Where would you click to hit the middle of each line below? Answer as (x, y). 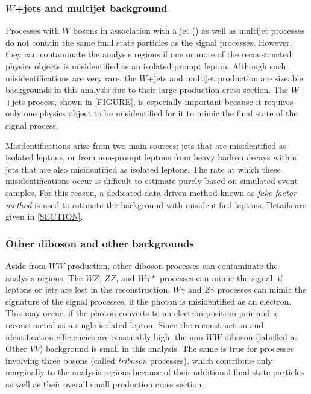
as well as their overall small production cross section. (105, 383)
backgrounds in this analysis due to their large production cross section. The (147, 90)
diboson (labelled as (261, 336)
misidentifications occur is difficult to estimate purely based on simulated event (152, 181)
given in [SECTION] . (44, 216)
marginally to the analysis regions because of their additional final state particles (155, 372)
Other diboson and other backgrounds (100, 243)
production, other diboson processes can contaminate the (172, 265)
